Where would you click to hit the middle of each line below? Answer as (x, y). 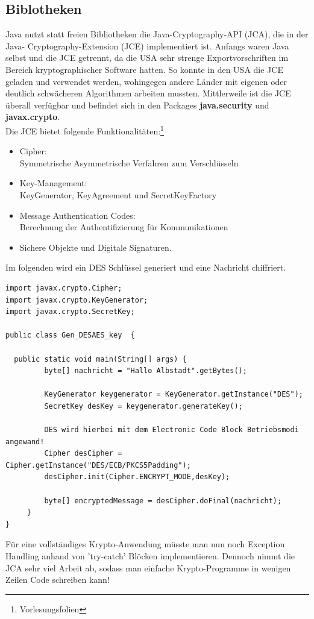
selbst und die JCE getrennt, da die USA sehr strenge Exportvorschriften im (147, 58)
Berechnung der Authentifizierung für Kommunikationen (124, 227)
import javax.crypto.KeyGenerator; (77, 300)
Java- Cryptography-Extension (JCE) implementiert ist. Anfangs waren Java (147, 46)
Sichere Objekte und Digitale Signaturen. (96, 247)
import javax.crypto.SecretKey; (70, 312)
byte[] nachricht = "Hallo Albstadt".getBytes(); (146, 371)
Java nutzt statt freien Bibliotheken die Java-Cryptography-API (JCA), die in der (157, 34)
